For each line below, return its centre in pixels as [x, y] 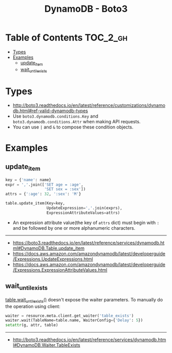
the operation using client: [33, 306]
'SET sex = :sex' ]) [65, 189]
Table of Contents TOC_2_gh [67, 38]
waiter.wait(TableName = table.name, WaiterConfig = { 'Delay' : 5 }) [74, 320]
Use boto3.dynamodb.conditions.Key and [55, 116]
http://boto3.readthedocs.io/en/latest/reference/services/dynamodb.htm [89, 340]
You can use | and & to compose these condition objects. [73, 127]
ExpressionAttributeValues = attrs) [83, 213]
